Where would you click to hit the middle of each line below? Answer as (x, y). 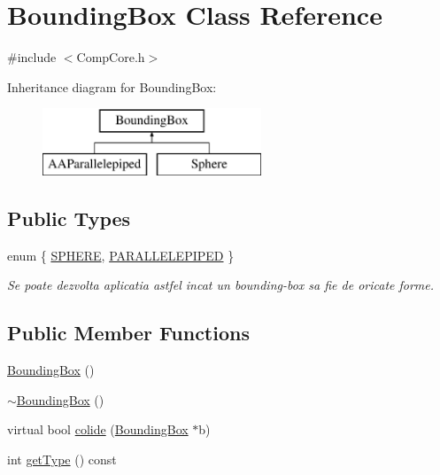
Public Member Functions (128, 333)
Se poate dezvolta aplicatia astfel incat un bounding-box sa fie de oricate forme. (221, 285)
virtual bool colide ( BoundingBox (98, 429)
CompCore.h (111, 57)
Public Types (69, 218)
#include (32, 57)
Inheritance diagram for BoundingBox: (112, 86)
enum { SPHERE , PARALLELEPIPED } (121, 255)
